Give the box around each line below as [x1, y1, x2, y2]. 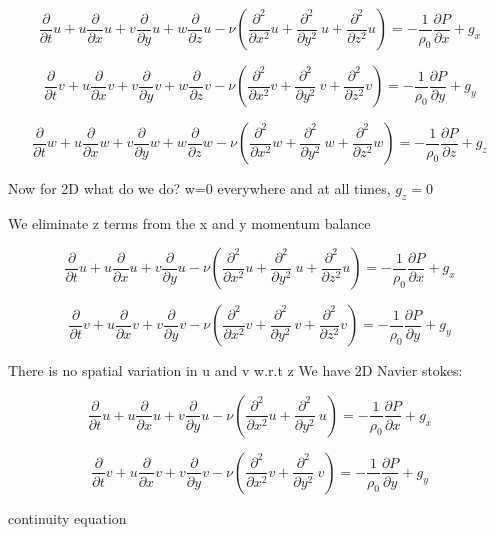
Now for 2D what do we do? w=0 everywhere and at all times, [8, 178, 391, 198]
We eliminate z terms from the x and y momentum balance [8, 212, 371, 233]
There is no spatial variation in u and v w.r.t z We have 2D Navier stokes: [8, 360, 463, 381]
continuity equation [8, 507, 127, 528]
